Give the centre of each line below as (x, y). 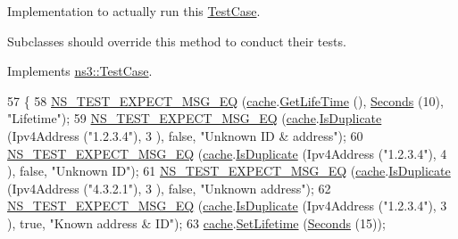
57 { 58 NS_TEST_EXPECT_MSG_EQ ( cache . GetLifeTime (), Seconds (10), (225, 100)
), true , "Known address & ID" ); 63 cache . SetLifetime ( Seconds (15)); (196, 223)
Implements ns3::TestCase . (80, 71)
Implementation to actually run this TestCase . (134, 11)
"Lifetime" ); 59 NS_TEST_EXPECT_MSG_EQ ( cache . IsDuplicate (195, 118)
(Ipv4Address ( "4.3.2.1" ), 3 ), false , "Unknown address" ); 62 (169, 188)
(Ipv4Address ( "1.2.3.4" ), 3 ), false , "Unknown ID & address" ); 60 (185, 135)
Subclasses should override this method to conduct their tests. (177, 41)
